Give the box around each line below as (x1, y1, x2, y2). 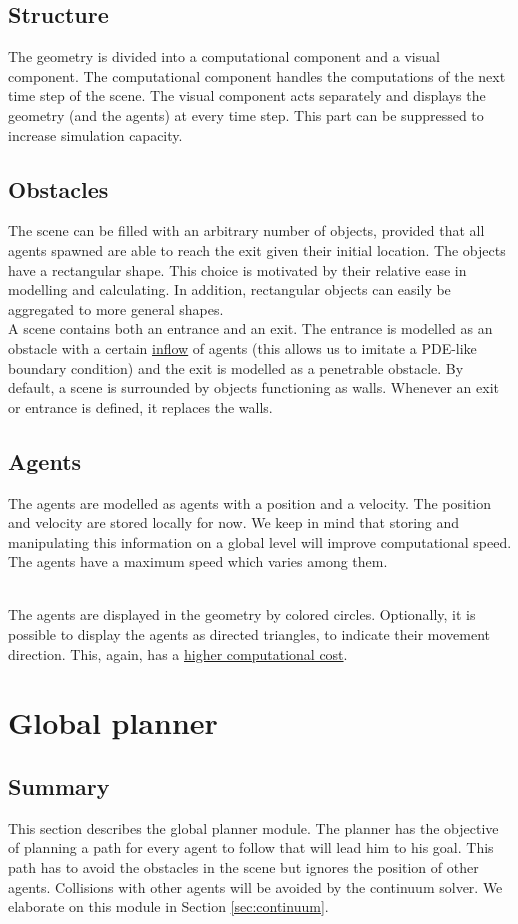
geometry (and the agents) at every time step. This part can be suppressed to (8, 104, 484, 125)
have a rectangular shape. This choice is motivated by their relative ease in (8, 259, 467, 280)
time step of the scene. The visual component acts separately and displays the (8, 85, 486, 106)
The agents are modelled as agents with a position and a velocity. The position (8, 492, 492, 513)
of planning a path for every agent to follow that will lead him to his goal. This (8, 837, 494, 858)
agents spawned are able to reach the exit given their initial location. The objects (8, 239, 506, 260)
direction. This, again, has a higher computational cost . (8, 643, 348, 664)
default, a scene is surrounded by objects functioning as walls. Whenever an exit (8, 377, 499, 398)
